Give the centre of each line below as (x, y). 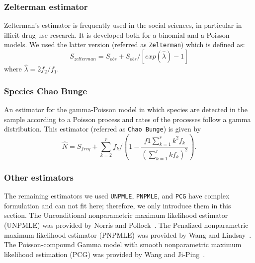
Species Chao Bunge (46, 91)
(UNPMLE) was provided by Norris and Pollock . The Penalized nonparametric (126, 225)
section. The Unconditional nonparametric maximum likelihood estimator (116, 215)
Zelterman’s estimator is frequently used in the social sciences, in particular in (123, 25)
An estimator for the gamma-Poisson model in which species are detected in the (126, 109)
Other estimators (39, 177)
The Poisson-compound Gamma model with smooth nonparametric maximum (123, 244)
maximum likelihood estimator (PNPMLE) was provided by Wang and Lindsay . (128, 234)
